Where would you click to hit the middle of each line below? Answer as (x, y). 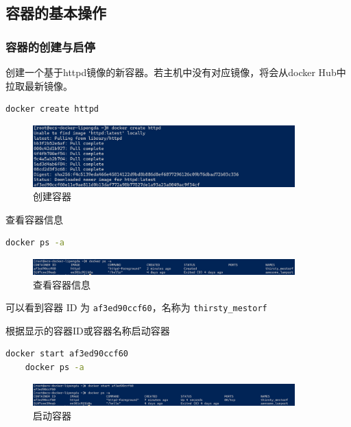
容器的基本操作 (56, 13)
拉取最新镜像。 (39, 85)
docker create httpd (52, 109)
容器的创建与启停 (50, 46)
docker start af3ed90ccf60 (67, 354)
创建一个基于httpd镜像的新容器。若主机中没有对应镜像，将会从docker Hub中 (176, 72)
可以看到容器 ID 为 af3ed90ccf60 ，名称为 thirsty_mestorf (136, 307)
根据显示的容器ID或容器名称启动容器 (88, 330)
